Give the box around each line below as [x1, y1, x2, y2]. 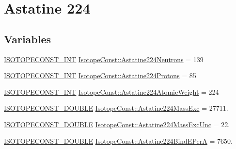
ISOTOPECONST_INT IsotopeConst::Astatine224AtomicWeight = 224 [4, 86, 219, 97]
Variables [4, 31, 51, 46]
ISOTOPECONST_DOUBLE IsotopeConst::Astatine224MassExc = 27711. [4, 103, 228, 113]
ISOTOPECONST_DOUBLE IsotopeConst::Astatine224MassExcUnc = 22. [4, 119, 230, 129]
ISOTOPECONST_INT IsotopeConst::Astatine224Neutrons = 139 [4, 54, 204, 64]
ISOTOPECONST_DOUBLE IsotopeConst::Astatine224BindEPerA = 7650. [4, 135, 233, 146]
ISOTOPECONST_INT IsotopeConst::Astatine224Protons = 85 [4, 70, 196, 81]
